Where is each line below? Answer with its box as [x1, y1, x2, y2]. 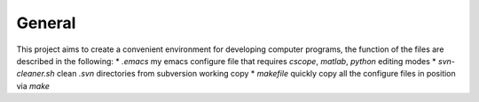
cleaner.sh [16, 69, 55, 79]
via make [16, 80, 51, 91]
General [16, 13, 76, 33]
